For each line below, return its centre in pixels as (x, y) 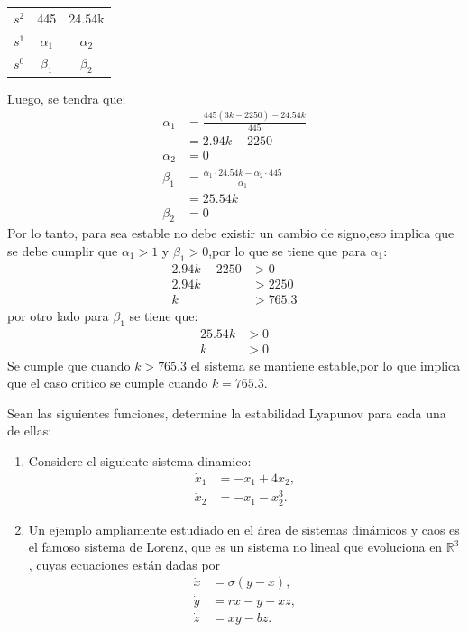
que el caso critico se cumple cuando (108, 383)
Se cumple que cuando (69, 365)
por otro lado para (58, 315)
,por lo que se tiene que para (287, 250)
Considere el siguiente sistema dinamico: (140, 461)
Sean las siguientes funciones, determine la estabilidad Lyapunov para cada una (227, 412)
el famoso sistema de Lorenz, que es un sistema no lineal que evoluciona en (235, 547)
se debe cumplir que (63, 250)
